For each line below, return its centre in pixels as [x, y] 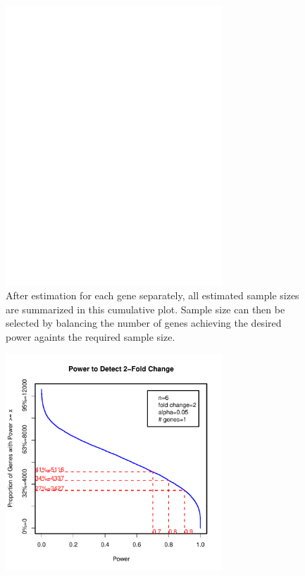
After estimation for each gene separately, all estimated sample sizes [152, 295]
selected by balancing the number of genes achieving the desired [144, 323]
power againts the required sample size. [91, 337]
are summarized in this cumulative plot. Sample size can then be [145, 309]
